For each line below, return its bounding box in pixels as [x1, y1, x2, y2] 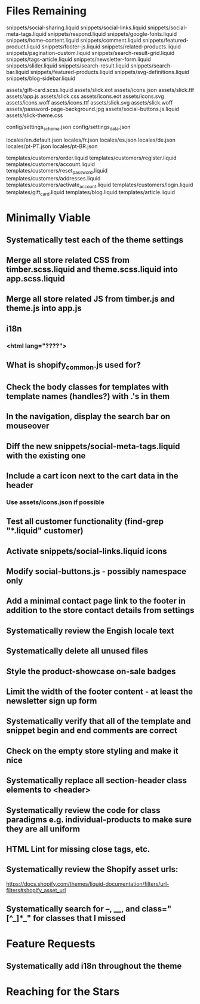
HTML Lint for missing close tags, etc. [6, 844, 150, 854]
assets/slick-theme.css [6, 112, 63, 119]
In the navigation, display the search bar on [6, 412, 171, 422]
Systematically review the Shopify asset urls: [6, 864, 179, 874]
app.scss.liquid [6, 274, 65, 284]
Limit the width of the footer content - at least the [6, 686, 193, 696]
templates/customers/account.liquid [6, 160, 96, 168]
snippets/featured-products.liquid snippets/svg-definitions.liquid [30, 68, 189, 75]
